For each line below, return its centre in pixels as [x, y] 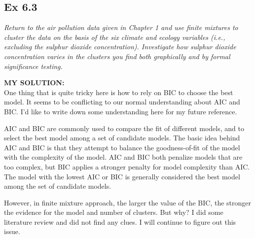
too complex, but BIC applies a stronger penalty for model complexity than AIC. [127, 166]
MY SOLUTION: [34, 83]
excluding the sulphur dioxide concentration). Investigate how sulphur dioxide [120, 47]
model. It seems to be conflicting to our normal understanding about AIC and [122, 102]
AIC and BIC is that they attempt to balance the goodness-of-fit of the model [122, 147]
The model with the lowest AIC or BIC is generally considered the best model [122, 176]
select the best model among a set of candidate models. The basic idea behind [122, 138]
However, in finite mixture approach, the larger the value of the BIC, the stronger [128, 202]
